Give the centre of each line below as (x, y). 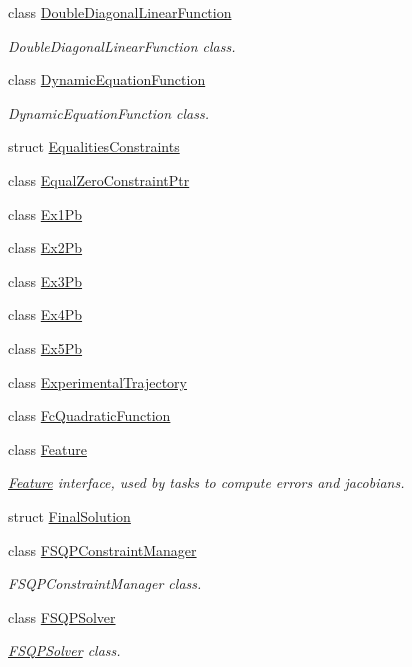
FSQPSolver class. (64, 650)
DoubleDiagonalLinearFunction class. (122, 45)
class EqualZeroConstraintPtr (99, 179)
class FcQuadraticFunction (89, 415)
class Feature (47, 448)
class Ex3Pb (45, 280)
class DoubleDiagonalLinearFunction (120, 12)
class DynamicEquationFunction (107, 79)
